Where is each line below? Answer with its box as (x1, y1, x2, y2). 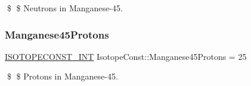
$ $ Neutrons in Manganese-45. (7, 2, 123, 14)
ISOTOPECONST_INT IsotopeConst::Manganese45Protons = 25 (5, 50, 247, 62)
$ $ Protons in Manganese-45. (7, 70, 118, 82)
